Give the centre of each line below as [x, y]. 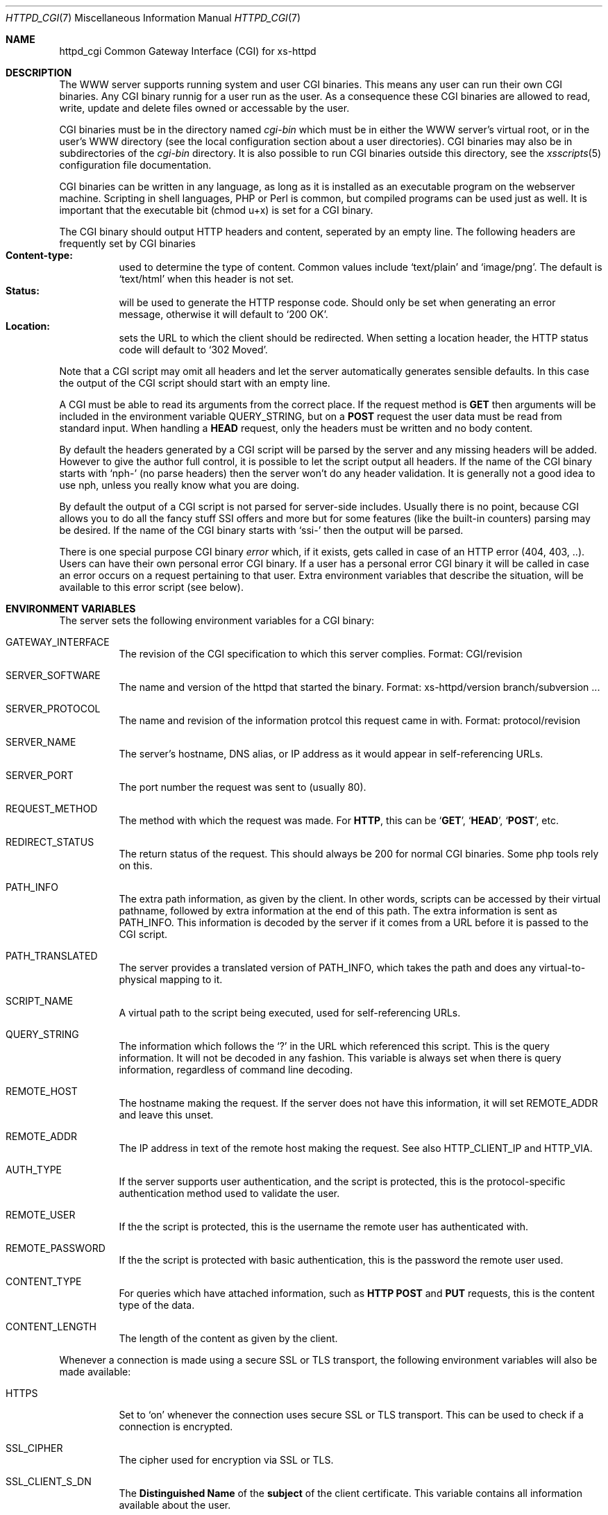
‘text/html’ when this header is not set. [206, 279]
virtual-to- [562, 968]
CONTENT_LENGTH [51, 1326]
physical [138, 979]
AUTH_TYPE [34, 1170]
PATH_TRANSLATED [52, 956]
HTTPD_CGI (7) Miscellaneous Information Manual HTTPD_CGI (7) [153, 18]
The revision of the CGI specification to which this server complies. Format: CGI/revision [321, 654]
